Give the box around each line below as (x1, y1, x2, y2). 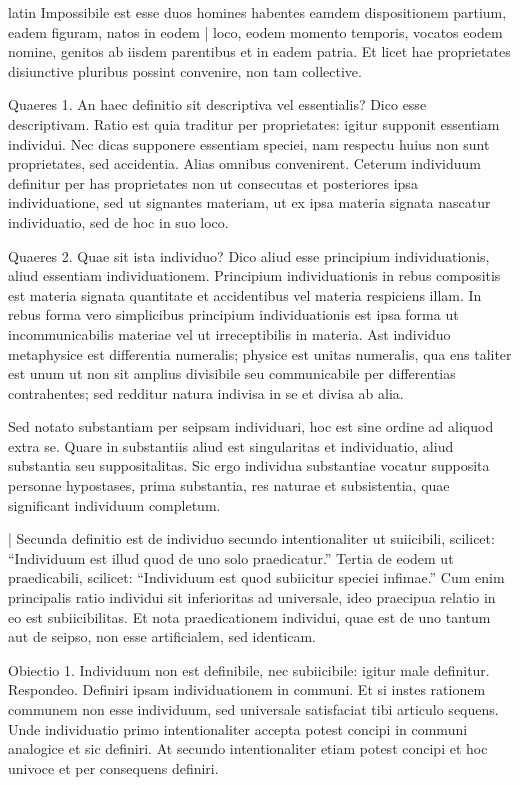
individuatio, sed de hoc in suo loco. (8, 211, 229, 232)
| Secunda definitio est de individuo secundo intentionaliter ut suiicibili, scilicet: (8, 528, 495, 549)
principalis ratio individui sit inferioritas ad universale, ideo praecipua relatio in (8, 587, 496, 608)
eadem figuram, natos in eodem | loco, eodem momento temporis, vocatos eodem (8, 21, 503, 42)
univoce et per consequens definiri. (8, 757, 219, 778)
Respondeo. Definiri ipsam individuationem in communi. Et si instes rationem (8, 679, 486, 700)
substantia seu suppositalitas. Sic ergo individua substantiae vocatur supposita (8, 455, 490, 476)
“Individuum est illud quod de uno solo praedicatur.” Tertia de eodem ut (8, 547, 454, 568)
